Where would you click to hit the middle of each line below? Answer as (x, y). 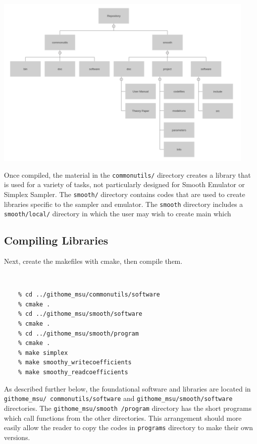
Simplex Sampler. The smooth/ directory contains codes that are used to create (125, 194)
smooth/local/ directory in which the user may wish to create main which (118, 214)
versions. (17, 437)
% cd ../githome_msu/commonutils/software (89, 295)
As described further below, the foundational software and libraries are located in (128, 388)
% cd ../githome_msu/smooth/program (78, 333)
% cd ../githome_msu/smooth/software (80, 314)
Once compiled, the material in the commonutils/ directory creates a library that (128, 174)
